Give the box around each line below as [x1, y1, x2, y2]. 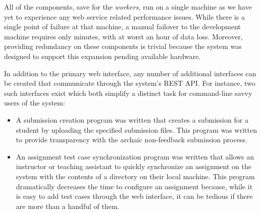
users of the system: [4, 97, 65, 108]
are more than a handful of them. [16, 200, 120, 211]
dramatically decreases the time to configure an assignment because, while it [16, 181, 253, 191]
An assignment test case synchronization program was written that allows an [16, 151, 254, 162]
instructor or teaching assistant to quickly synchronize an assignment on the [16, 161, 251, 172]
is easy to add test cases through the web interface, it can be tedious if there [16, 191, 253, 201]
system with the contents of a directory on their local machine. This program [16, 171, 255, 181]
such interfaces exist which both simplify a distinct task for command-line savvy [4, 87, 252, 98]
